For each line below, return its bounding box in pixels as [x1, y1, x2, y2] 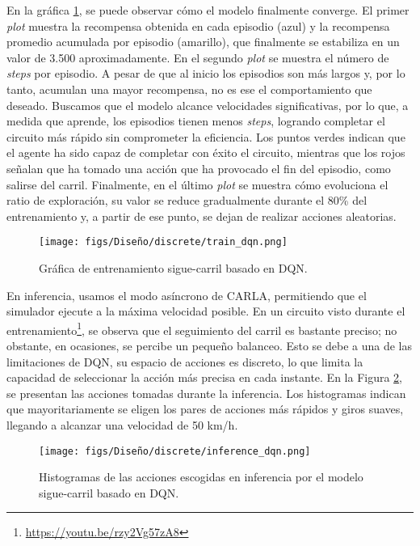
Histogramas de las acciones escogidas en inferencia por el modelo [39, 468, 363, 485]
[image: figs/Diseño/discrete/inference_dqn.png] [39, 445, 311, 457]
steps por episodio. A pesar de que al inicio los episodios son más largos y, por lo [6, 65, 405, 82]
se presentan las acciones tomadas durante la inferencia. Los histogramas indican [6, 384, 406, 401]
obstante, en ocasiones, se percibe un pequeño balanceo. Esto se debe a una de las [6, 337, 413, 353]
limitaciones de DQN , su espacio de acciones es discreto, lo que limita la [6, 353, 363, 370]
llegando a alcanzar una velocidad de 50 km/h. [6, 416, 238, 433]
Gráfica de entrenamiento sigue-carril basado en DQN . [39, 259, 308, 276]
